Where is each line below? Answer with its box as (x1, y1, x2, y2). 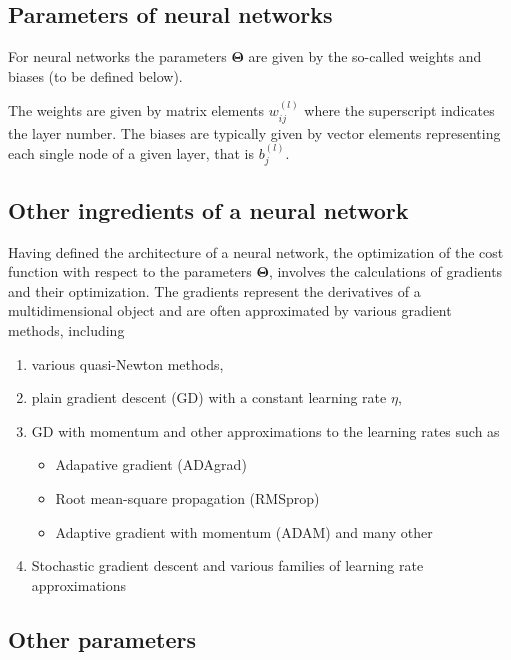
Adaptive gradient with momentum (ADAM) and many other (55, 521, 433, 542)
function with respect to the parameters (8, 261, 252, 282)
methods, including (8, 320, 125, 341)
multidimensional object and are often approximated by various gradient (8, 300, 452, 321)
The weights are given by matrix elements (8, 100, 265, 121)
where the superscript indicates (304, 100, 495, 121)
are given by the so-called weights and (248, 46, 482, 67)
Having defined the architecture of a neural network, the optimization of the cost (8, 241, 504, 262)
